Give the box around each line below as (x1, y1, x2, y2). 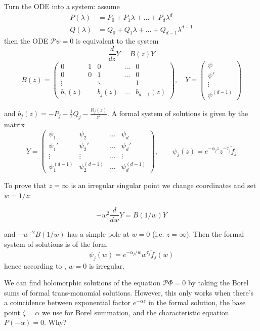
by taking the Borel (188, 277, 249, 288)
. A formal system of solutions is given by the (107, 107, 248, 118)
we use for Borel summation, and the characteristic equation (42, 307, 229, 317)
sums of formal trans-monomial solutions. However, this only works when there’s (4, 287, 254, 298)
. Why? (44, 317, 67, 327)
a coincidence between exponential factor (4, 297, 131, 308)
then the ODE (4, 35, 49, 46)
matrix (4, 119, 25, 130)
